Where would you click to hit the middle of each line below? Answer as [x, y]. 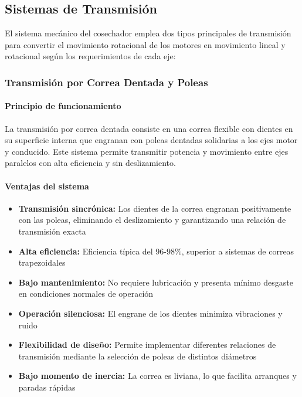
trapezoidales [42, 262]
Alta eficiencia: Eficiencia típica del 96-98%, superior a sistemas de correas [156, 251]
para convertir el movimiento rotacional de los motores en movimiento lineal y [145, 44]
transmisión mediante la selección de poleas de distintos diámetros [138, 356]
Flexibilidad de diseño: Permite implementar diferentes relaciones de [147, 345]
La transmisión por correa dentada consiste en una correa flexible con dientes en [149, 128]
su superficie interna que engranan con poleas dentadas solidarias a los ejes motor [151, 140]
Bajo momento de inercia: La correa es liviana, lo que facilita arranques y [157, 376]
